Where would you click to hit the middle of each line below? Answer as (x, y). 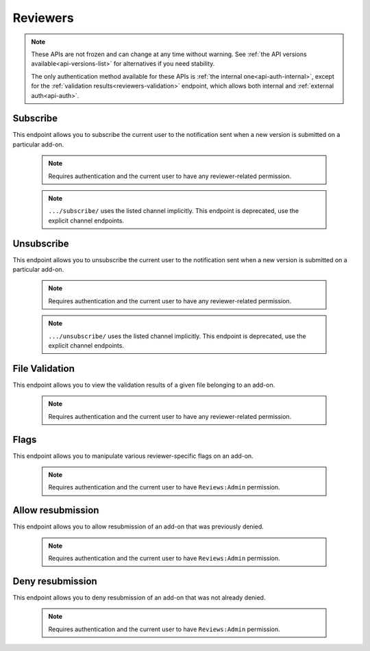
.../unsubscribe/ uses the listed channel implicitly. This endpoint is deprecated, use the (177, 336)
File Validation (44, 369)
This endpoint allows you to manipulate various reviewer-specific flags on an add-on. (133, 456)
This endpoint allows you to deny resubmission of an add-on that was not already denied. (139, 597)
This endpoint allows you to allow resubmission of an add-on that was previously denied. (138, 526)
